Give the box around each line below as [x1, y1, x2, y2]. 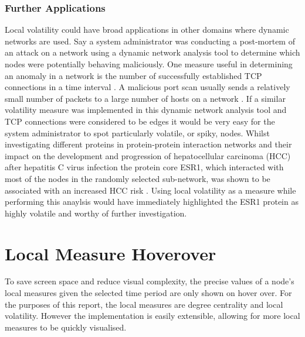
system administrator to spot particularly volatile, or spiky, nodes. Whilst [5, 126, 270, 139]
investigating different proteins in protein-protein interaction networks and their [5, 138, 292, 150]
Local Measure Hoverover [5, 241, 216, 265]
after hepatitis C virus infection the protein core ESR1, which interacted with [5, 161, 284, 173]
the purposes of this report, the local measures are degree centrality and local [5, 298, 283, 310]
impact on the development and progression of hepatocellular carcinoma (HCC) [5, 149, 291, 161]
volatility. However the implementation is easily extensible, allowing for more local [5, 310, 300, 322]
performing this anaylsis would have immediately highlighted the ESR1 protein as [5, 195, 299, 208]
